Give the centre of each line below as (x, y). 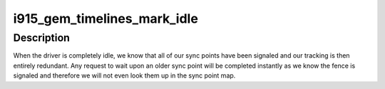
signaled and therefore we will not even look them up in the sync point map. (124, 75)
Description (42, 38)
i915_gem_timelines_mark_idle (106, 19)
